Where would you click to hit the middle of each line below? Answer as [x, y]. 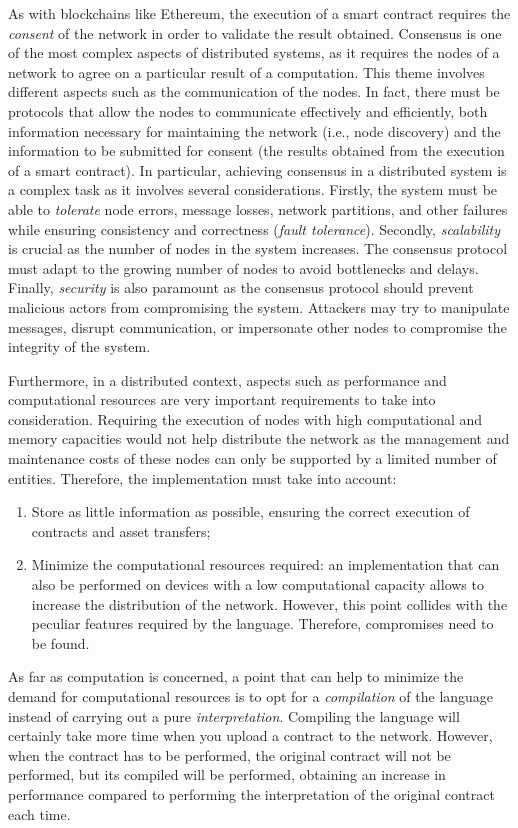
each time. [39, 813]
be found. [60, 642]
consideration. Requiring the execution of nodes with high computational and [245, 418]
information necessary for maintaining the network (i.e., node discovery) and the [254, 130]
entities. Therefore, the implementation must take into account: [202, 477]
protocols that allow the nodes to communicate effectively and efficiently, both [248, 110]
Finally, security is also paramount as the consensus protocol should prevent [241, 287]
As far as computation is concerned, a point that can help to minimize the [236, 676]
